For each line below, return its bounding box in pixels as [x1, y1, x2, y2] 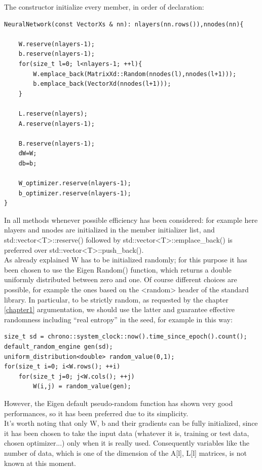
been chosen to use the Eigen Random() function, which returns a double [4, 264, 232, 275]
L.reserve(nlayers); [18, 110, 88, 117]
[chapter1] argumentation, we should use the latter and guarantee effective [4, 304, 235, 315]
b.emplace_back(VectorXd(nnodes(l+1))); [33, 80, 171, 88]
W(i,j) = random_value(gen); [33, 383, 131, 390]
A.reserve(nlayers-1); [18, 120, 95, 127]
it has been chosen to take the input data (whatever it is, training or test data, [4, 427, 249, 438]
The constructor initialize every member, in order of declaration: [4, 2, 204, 12]
